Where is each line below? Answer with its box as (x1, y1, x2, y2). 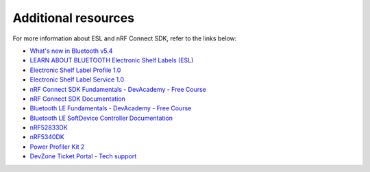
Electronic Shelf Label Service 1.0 (29, 75, 125, 84)
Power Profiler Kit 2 (29, 143, 85, 151)
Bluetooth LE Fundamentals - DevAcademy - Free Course (29, 104, 192, 112)
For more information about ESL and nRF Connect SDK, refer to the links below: (12, 34, 237, 42)
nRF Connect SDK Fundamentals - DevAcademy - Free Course (29, 85, 207, 93)
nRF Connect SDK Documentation (29, 95, 126, 103)
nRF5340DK (29, 133, 64, 141)
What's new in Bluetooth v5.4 (29, 47, 113, 55)
